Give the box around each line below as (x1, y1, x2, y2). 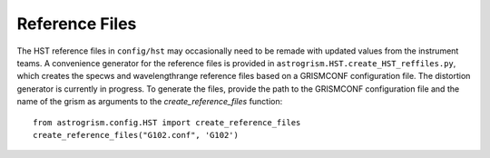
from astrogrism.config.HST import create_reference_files (33, 117, 301, 127)
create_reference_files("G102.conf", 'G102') (33, 130, 240, 140)
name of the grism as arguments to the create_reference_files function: (16, 96, 283, 107)
